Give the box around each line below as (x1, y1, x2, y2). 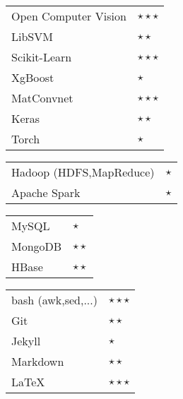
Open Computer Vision (11, 8, 126, 24)
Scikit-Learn (11, 49, 72, 65)
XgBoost (11, 69, 54, 85)
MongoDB (11, 238, 62, 254)
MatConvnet (11, 90, 73, 106)
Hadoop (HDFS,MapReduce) (11, 164, 155, 180)
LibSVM (11, 28, 53, 44)
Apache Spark (11, 184, 81, 201)
